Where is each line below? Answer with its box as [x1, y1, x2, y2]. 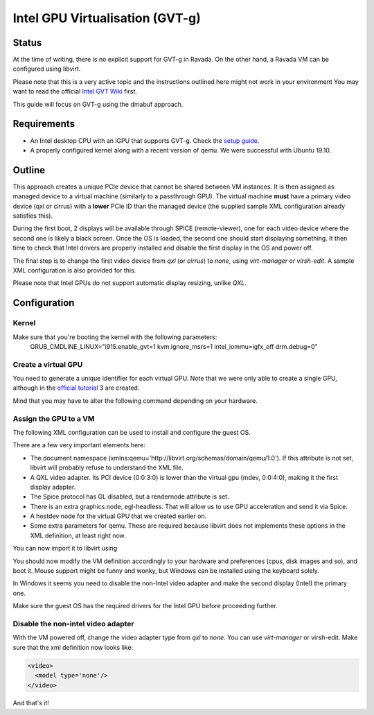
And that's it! [12, 699, 50, 707]
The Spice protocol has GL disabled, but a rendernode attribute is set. [30, 492, 229, 501]
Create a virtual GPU [12, 359, 83, 369]
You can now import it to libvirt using [12, 544, 118, 553]
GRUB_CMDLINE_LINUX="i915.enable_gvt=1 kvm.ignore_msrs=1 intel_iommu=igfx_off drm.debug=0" [30, 342, 318, 350]
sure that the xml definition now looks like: [12, 643, 134, 651]
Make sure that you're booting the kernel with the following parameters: [12, 333, 217, 341]
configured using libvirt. [12, 64, 81, 73]
